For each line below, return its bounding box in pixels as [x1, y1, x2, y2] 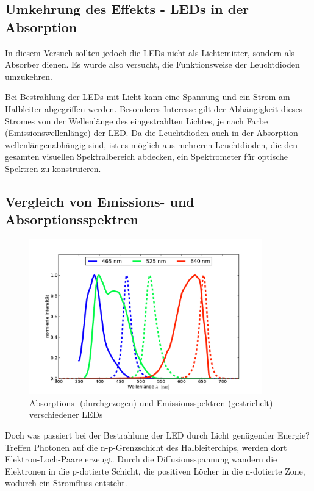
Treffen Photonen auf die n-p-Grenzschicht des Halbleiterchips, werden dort [5, 440, 287, 453]
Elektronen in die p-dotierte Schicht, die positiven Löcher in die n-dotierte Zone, [5, 464, 305, 477]
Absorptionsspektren [5, 210, 139, 229]
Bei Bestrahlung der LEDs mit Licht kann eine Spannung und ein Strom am [5, 90, 290, 103]
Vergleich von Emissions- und [5, 192, 194, 210]
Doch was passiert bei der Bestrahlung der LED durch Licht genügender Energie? [5, 429, 310, 442]
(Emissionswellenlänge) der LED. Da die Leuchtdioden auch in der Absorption [5, 126, 298, 139]
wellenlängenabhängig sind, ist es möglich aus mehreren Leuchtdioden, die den [5, 138, 298, 151]
